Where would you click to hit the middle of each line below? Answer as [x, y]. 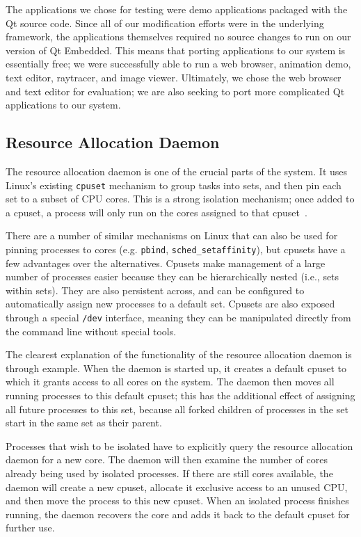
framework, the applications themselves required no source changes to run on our [178, 37]
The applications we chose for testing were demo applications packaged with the [177, 9]
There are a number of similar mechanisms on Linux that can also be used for [172, 235]
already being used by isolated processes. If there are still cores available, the [169, 473]
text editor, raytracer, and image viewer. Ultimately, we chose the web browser [174, 77]
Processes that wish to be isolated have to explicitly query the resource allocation [179, 446]
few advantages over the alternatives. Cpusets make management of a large [166, 263]
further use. [30, 528]
